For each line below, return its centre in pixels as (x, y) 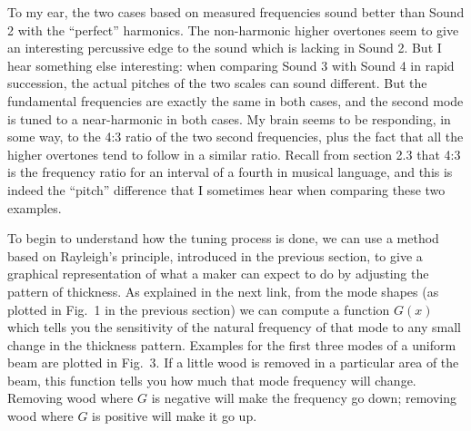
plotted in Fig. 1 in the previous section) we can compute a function (199, 309)
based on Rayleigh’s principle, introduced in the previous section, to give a (215, 255)
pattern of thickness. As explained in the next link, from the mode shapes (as (223, 291)
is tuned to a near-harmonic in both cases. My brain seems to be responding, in (229, 118)
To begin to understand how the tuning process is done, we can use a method (223, 238)
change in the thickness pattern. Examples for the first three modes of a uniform (232, 344)
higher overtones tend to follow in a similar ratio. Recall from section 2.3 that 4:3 (234, 154)
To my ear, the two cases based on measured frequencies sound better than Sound (236, 12)
